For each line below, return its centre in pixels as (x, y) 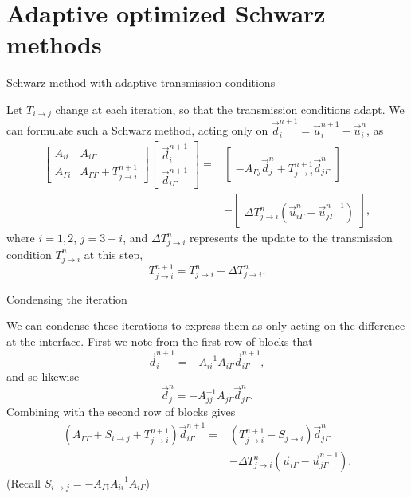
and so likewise (43, 376)
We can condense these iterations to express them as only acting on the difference (206, 325)
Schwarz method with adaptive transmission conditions (141, 82)
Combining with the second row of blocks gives (121, 412)
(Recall (23, 482)
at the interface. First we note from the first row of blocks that (160, 341)
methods (54, 44)
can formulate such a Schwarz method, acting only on (137, 130)
